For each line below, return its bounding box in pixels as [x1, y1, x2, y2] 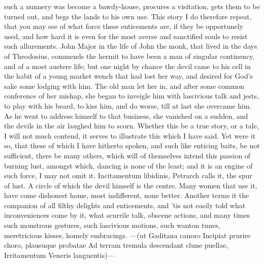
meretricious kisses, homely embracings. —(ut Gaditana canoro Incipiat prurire [4, 229, 251, 240]
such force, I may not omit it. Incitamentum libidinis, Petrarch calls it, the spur [4, 170, 252, 181]
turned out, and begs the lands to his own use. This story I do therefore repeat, [4, 11, 252, 21]
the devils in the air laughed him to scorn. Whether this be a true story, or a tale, [4, 120, 259, 131]
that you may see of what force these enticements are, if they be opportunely [4, 21, 244, 31]
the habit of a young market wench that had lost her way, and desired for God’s [4, 71, 253, 81]
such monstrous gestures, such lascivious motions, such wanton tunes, [4, 220, 220, 230]
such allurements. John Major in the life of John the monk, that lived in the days [4, 41, 257, 51]
